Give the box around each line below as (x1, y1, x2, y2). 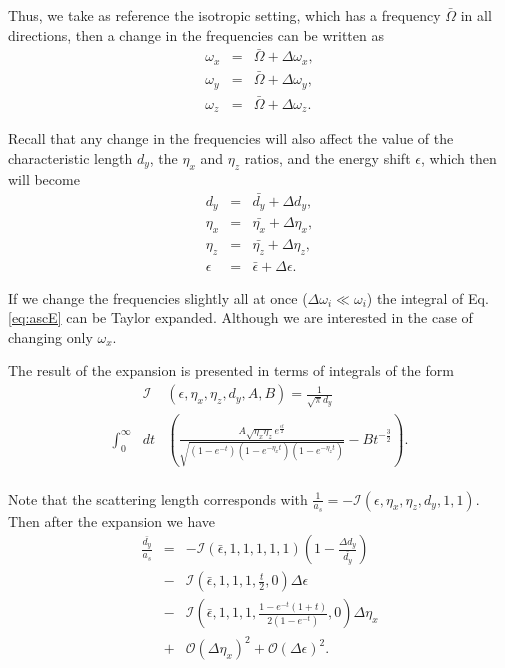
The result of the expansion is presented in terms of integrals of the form (8, 360, 454, 381)
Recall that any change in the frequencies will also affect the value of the (8, 128, 454, 149)
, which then (420, 147, 497, 168)
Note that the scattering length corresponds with (8, 488, 308, 509)
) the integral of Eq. (366, 287, 489, 308)
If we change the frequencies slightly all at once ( (8, 287, 308, 308)
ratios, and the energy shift (244, 147, 411, 168)
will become (8, 168, 80, 189)
